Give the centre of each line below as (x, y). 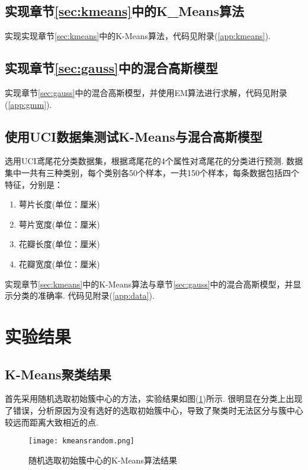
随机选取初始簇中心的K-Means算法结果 (103, 460)
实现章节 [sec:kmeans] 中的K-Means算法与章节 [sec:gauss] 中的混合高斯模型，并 (149, 284)
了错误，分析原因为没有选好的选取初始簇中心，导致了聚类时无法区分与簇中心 (154, 410)
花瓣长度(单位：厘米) (59, 244)
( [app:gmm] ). (28, 104)
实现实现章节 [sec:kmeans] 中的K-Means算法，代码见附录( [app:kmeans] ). (138, 36)
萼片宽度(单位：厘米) (59, 224)
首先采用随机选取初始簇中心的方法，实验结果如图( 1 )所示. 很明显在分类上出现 (154, 399)
